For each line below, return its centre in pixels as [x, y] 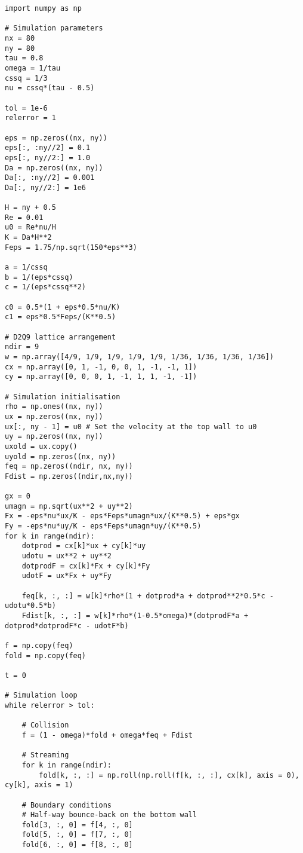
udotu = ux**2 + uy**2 [67, 556]
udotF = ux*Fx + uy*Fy [67, 576]
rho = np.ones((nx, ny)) [54, 407]
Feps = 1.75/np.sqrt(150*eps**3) [71, 247]
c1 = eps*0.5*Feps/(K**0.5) [61, 317]
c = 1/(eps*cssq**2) [46, 287]
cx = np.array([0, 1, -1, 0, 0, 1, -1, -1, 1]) [101, 367]
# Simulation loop [41, 695]
